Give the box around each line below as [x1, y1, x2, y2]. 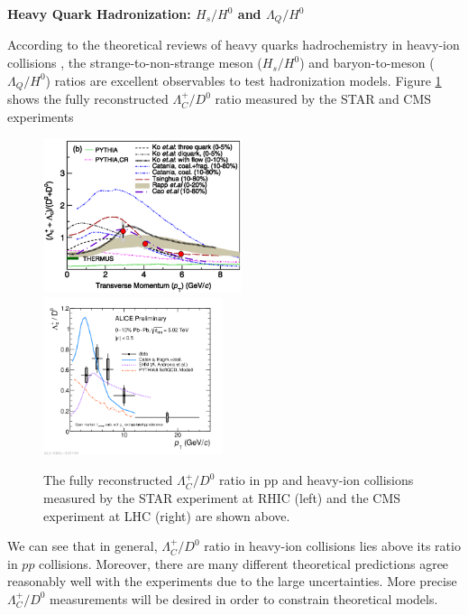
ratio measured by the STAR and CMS [215, 89, 432, 108]
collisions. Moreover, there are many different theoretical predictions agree [39, 554, 449, 573]
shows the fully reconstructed [7, 89, 169, 108]
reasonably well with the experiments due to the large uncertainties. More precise [7, 572, 457, 591]
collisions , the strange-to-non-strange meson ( [7, 53, 262, 72]
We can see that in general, [7, 536, 158, 555]
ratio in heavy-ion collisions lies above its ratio [204, 536, 461, 555]
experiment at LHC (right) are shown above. [43, 506, 290, 525]
